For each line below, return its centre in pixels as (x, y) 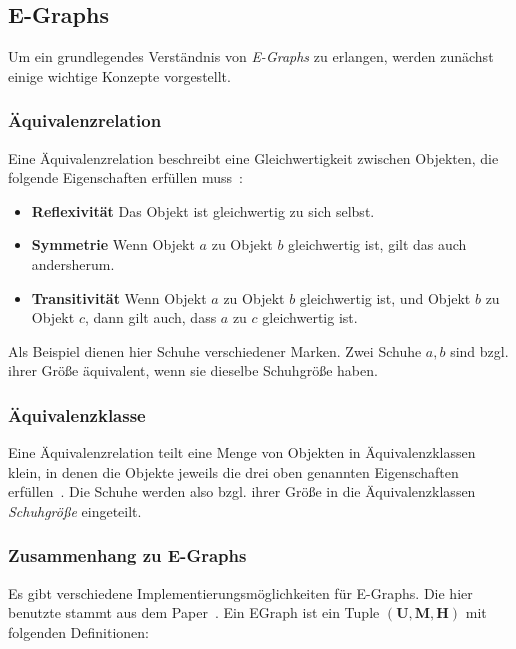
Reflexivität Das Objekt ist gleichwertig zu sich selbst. (203, 210)
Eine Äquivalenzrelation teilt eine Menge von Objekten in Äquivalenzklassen (242, 452)
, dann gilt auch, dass (150, 317)
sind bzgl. (479, 350)
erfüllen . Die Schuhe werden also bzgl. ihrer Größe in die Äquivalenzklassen (242, 491)
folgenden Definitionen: (79, 631)
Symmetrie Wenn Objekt (113, 244)
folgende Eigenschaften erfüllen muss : (125, 177)
